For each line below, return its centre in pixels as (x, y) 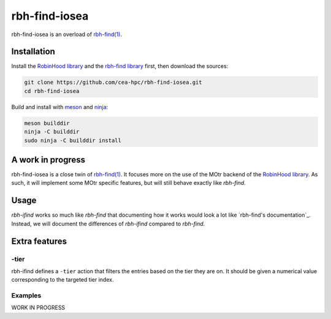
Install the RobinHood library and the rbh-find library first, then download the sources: (120, 66)
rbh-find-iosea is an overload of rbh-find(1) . (67, 34)
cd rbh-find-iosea (52, 91)
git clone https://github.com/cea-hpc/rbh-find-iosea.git (113, 82)
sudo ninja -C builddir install (73, 140)
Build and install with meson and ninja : (60, 107)
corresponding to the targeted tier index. (63, 280)
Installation (33, 52)
